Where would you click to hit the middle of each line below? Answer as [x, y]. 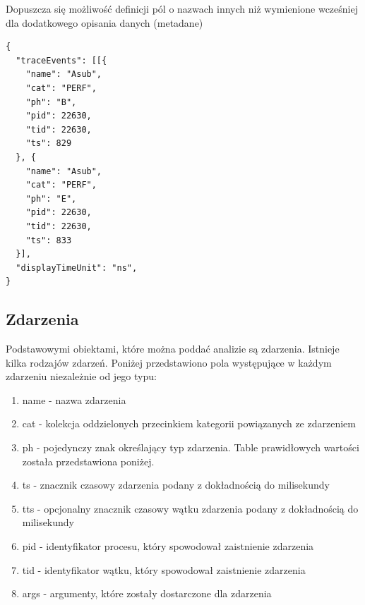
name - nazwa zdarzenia [74, 399]
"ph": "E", [51, 198]
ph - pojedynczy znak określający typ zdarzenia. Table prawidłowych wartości [191, 447]
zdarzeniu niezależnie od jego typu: [81, 376]
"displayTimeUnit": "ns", [77, 268]
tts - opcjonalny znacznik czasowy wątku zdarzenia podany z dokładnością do [190, 508]
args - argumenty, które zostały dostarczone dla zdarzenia [147, 593]
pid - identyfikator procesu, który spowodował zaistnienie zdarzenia [168, 546]
